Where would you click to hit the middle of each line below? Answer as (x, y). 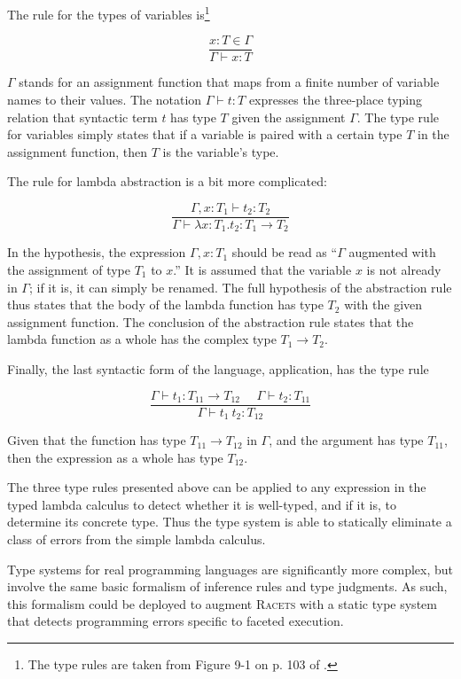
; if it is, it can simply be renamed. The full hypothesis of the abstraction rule (240, 287)
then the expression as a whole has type (115, 457)
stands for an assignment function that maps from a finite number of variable (229, 82)
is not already (404, 269)
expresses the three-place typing (335, 99)
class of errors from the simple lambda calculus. (137, 539)
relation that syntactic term (82, 117)
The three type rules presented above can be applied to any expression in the (217, 487)
